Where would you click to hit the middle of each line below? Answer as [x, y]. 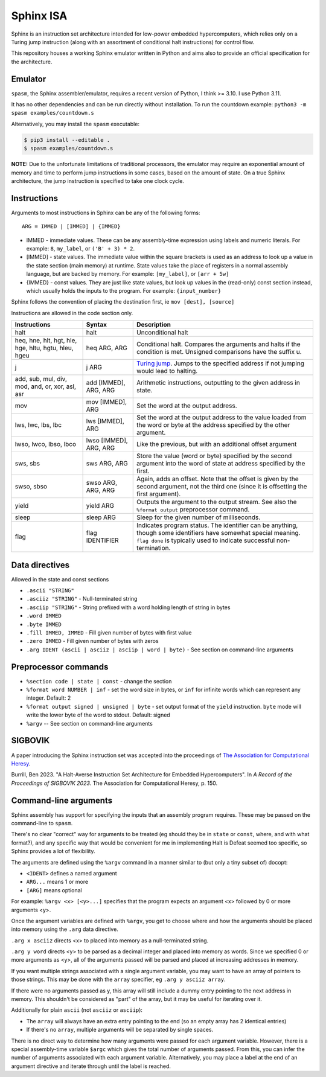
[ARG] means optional [54, 890]
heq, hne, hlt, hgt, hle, [46, 340]
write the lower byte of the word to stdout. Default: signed [98, 715]
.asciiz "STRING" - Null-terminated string [82, 599]
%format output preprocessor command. [193, 510]
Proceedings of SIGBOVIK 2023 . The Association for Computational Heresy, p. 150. [114, 783]
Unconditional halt [162, 333]
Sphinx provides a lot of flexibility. [53, 851]
